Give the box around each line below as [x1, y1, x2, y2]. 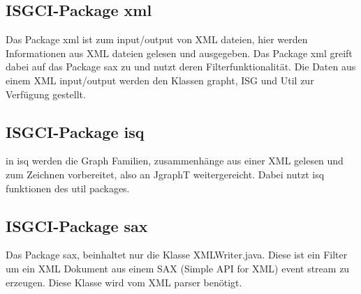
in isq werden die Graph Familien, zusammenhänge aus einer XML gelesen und [6, 153, 344, 168]
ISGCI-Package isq [6, 121, 145, 142]
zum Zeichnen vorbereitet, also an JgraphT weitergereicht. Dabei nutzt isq [6, 167, 325, 181]
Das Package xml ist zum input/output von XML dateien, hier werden [6, 32, 308, 47]
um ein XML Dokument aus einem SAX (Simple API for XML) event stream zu [6, 261, 350, 275]
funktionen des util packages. [6, 180, 130, 195]
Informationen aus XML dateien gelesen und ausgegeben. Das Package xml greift [6, 45, 353, 60]
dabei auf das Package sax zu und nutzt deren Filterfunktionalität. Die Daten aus [6, 59, 356, 74]
